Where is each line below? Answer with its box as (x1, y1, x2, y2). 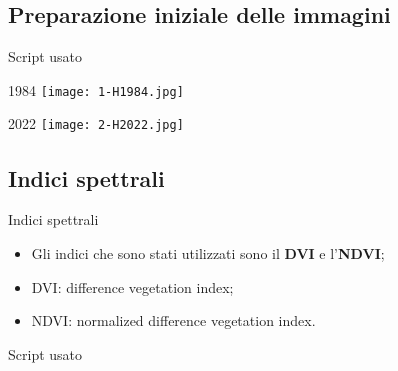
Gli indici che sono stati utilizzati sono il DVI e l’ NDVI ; (31, 242, 385, 263)
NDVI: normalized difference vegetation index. (31, 310, 316, 331)
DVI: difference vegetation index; (31, 276, 234, 297)
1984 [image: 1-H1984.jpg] (8, 79, 184, 100)
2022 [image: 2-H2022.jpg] (8, 113, 184, 134)
